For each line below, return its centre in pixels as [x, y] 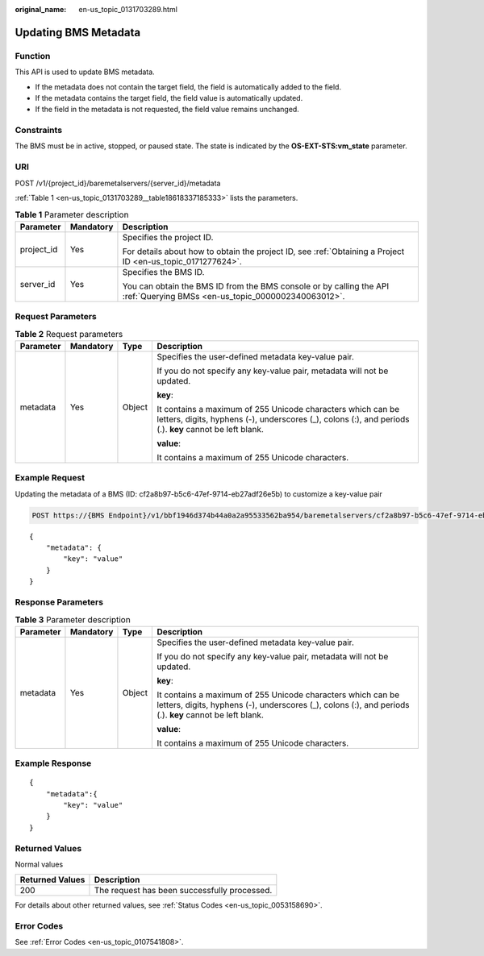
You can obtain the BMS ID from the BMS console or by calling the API [256, 286]
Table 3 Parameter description [73, 619]
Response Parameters [59, 602]
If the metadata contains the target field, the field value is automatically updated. [169, 98]
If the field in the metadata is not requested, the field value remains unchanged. [167, 110]
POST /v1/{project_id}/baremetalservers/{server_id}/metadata [118, 183]
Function [33, 56]
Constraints [39, 131]
